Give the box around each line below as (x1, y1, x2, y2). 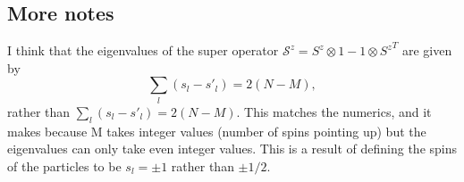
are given (401, 41, 452, 60)
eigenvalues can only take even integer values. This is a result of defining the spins (7, 139, 458, 158)
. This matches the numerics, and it (236, 102, 432, 120)
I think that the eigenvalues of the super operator (7, 41, 279, 60)
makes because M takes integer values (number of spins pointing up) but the (7, 121, 426, 140)
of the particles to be (7, 156, 122, 175)
